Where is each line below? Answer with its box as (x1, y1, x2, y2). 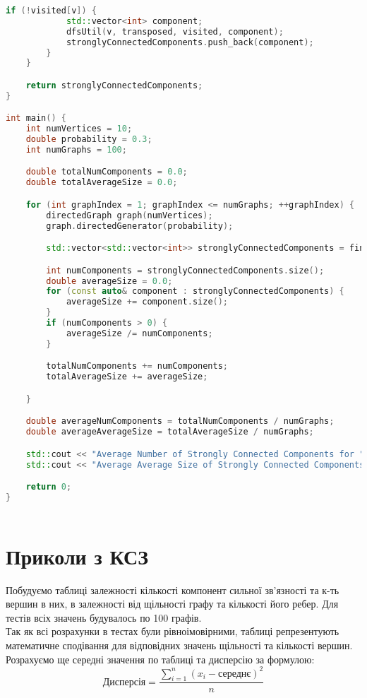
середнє (218, 668, 251, 679)
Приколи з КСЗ (6, 541, 149, 570)
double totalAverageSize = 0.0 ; (25, 177, 178, 188)
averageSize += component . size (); (66, 297, 229, 307)
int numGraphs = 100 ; (25, 144, 127, 155)
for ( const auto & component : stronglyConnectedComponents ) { (46, 286, 344, 297)
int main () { (6, 113, 66, 124)
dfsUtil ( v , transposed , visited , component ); (66, 26, 284, 37)
